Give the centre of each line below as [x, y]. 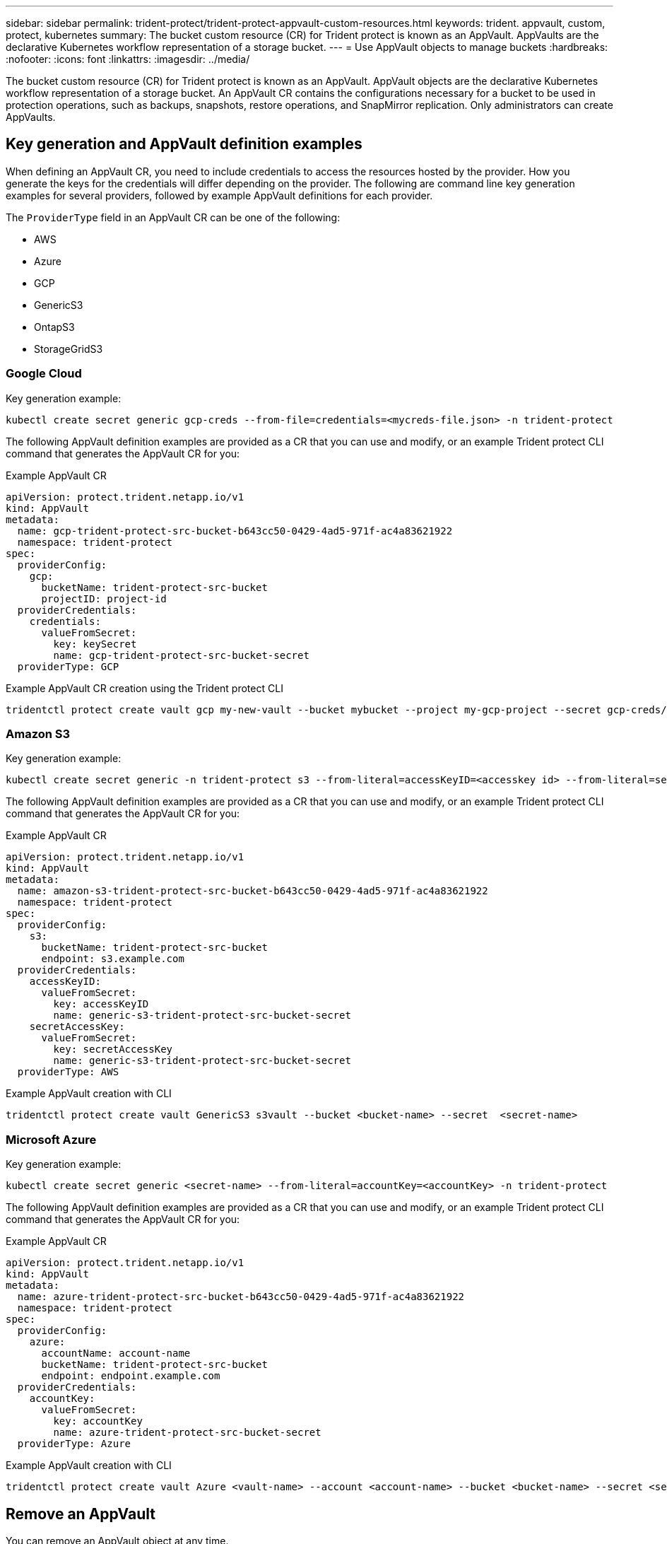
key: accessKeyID [101, 1004]
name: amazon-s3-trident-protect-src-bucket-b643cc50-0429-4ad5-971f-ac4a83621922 [253, 891]
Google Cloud [44, 374]
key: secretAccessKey [113, 1049]
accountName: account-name [116, 1353]
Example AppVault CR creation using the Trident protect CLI [144, 688]
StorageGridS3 [69, 349]
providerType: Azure [74, 1444]
